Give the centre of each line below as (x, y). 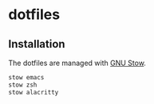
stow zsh (23, 85)
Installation (37, 44)
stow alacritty (34, 92)
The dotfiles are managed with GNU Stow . (77, 63)
